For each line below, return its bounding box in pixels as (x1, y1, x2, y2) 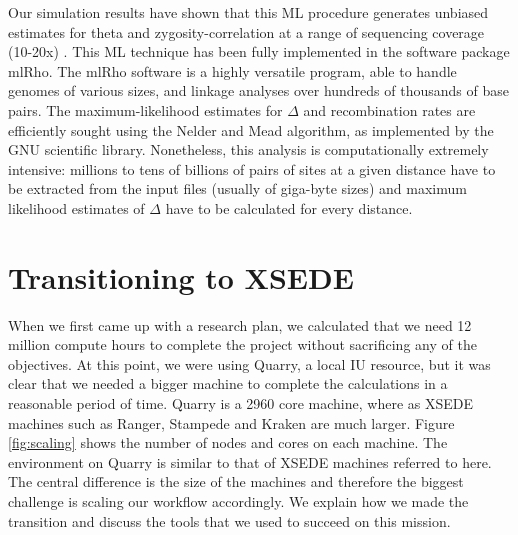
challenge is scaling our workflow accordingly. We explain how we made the (8, 491, 469, 511)
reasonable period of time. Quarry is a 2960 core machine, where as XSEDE (8, 393, 473, 414)
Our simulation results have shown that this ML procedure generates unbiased (8, 2, 489, 22)
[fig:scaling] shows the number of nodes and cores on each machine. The (8, 432, 448, 453)
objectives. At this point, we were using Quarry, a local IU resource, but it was (8, 353, 491, 374)
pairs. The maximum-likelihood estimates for (8, 99, 283, 120)
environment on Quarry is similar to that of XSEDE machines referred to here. (8, 451, 492, 472)
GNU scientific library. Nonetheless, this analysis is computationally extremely (8, 139, 489, 160)
